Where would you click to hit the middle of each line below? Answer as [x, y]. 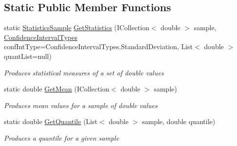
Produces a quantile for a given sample [62, 137]
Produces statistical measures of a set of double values [84, 72]
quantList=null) [28, 56]
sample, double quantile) [179, 121]
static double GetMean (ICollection [57, 89]
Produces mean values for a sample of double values [81, 105]
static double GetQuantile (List [51, 121]
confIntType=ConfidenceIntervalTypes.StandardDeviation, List [99, 46]
